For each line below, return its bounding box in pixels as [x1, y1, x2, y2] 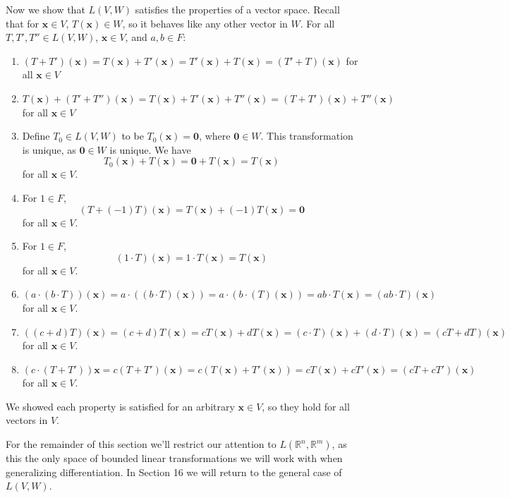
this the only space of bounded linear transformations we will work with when [6, 451, 343, 466]
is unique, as [22, 142, 76, 157]
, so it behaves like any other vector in [122, 16, 288, 30]
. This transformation [260, 128, 353, 143]
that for [6, 16, 40, 30]
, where [199, 128, 231, 143]
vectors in [6, 413, 48, 427]
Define [22, 128, 50, 143]
